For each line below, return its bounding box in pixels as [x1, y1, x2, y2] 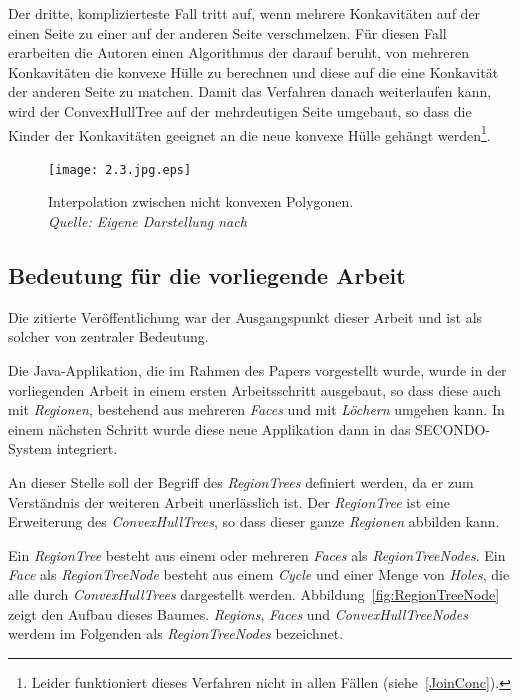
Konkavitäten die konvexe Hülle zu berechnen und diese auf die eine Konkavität [8, 61, 499, 82]
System [8, 438, 53, 459]
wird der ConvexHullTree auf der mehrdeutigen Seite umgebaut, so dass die [8, 100, 472, 121]
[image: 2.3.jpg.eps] [48, 162, 192, 177]
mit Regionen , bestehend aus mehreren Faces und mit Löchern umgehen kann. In [8, 399, 505, 420]
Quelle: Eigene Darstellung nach [48, 211, 247, 232]
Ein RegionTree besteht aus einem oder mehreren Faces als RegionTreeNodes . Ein [8, 544, 506, 565]
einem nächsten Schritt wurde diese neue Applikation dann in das [8, 418, 411, 439]
